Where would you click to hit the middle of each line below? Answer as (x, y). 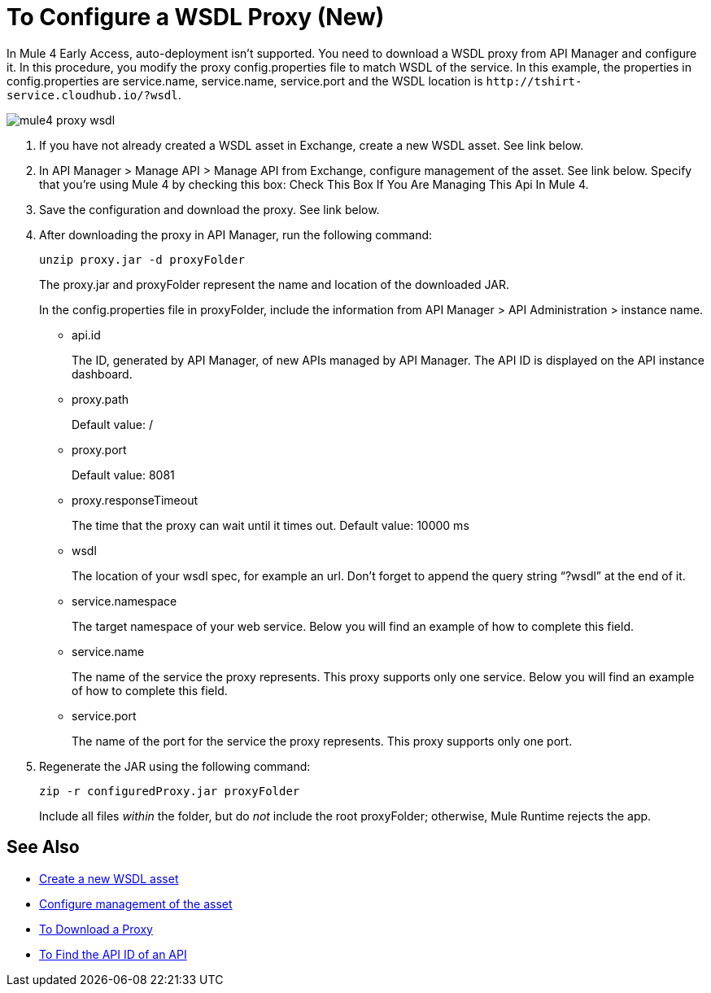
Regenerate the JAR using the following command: (175, 766)
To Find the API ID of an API (113, 954)
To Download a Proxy (96, 929)
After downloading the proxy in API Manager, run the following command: (236, 234)
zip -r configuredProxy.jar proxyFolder (170, 791)
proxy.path (100, 399)
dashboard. (102, 374)
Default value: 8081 (123, 475)
